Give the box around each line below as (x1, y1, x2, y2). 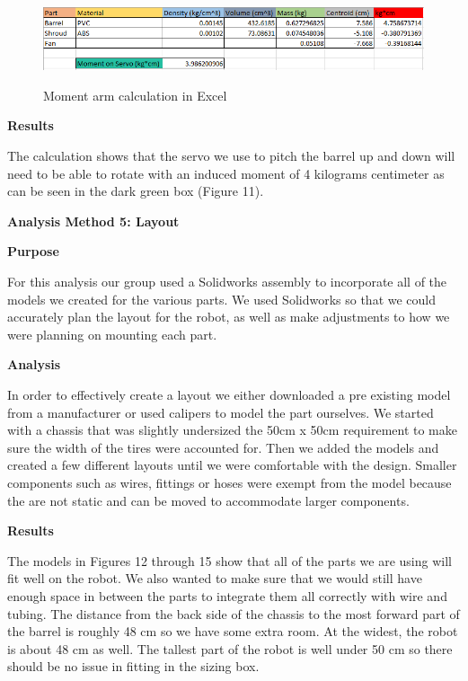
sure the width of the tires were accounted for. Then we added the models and (7, 438, 439, 456)
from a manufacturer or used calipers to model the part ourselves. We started (7, 402, 434, 421)
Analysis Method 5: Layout (7, 211, 180, 230)
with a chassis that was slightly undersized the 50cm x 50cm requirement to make (7, 420, 458, 439)
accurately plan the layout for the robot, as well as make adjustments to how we (7, 307, 450, 326)
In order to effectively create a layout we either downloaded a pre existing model (7, 385, 451, 403)
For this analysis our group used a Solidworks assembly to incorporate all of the (7, 272, 447, 291)
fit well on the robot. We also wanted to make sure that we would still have (7, 569, 422, 588)
